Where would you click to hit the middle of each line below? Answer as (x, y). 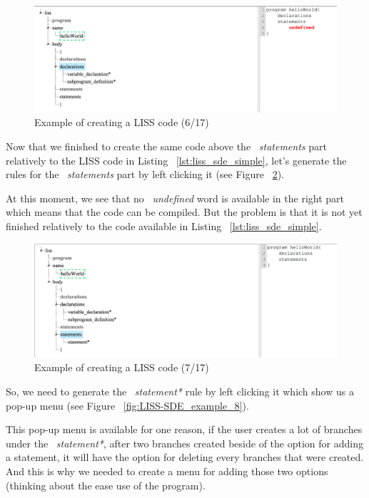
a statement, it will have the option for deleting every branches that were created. (185, 457)
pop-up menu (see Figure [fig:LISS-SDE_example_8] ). (127, 405)
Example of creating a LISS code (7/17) (122, 367)
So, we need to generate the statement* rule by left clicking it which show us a (180, 391)
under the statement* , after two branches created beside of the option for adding (184, 443)
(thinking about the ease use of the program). (106, 485)
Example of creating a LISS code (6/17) (122, 122)
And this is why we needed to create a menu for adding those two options (167, 471)
